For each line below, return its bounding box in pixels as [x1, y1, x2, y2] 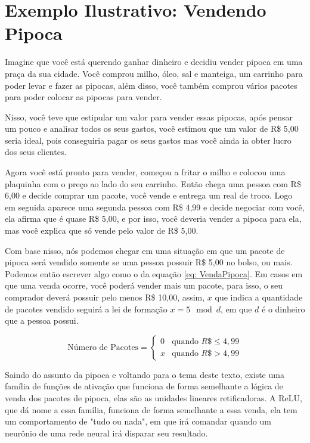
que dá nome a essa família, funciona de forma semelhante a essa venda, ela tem [5, 403, 297, 416]
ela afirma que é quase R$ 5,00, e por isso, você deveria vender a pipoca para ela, [5, 212, 302, 225]
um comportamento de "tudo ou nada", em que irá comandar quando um [5, 415, 271, 427]
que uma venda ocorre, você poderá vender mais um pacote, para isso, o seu [5, 279, 283, 292]
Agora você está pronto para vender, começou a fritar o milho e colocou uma [5, 166, 286, 178]
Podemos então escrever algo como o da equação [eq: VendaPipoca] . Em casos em [5, 267, 303, 280]
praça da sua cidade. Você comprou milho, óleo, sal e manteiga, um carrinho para [5, 67, 303, 79]
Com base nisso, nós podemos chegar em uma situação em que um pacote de [5, 244, 285, 256]
